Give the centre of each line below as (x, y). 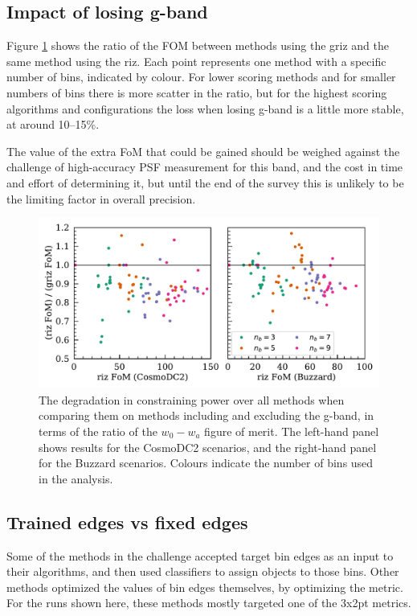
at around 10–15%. (53, 124)
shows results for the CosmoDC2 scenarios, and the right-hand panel (208, 447)
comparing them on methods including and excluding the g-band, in (206, 415)
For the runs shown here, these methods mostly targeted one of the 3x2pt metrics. (209, 603)
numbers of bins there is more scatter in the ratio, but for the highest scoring (197, 92)
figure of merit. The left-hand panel (292, 431)
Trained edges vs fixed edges (127, 522)
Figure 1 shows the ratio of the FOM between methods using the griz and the (198, 45)
